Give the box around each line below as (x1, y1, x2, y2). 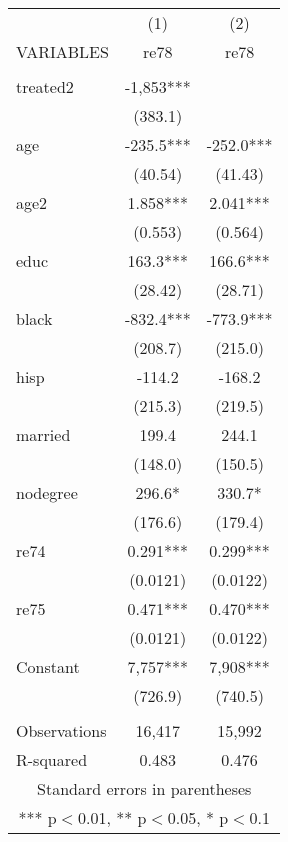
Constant (16, 655, 80, 678)
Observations (16, 719, 107, 742)
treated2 (16, 75, 74, 98)
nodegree (16, 481, 78, 504)
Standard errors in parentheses (37, 777, 252, 800)
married (16, 423, 71, 446)
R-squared (16, 748, 88, 771)
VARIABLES (16, 40, 109, 63)
